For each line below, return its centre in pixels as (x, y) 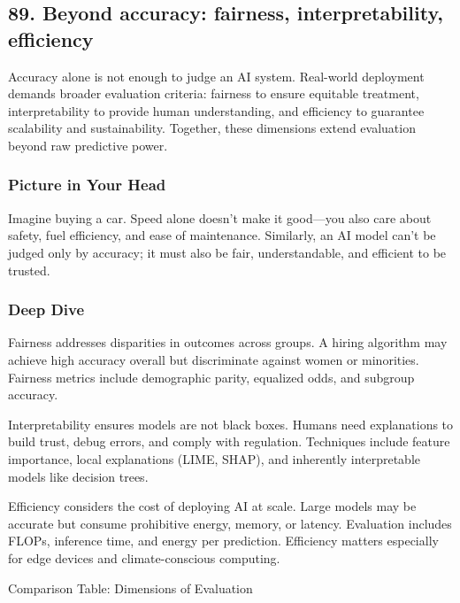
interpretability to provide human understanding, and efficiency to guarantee (216, 110)
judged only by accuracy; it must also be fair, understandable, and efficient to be (227, 252)
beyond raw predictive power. (88, 145)
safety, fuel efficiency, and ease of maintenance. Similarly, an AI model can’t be (222, 235)
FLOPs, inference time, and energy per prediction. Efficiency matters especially (223, 541)
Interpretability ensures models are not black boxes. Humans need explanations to (231, 424)
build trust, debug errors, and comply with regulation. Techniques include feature (229, 441)
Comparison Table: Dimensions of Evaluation (130, 588)
